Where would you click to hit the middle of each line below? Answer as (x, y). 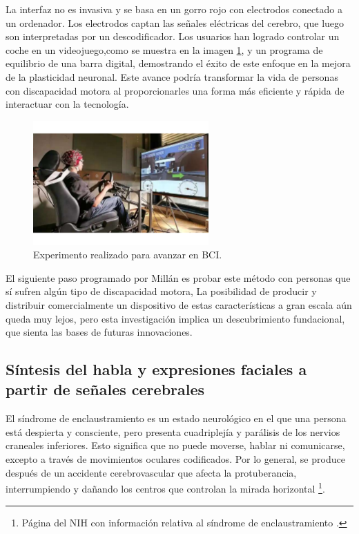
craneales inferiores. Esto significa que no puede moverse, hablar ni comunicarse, (175, 445)
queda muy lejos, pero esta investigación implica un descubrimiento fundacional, (175, 318)
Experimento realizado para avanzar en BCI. (128, 255)
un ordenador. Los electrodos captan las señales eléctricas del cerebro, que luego (175, 22)
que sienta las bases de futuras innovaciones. (99, 332)
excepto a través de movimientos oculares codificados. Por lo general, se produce (175, 459)
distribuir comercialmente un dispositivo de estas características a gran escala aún (179, 304)
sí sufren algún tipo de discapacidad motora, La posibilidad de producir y (161, 291)
